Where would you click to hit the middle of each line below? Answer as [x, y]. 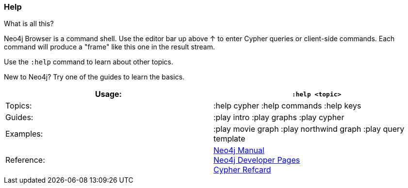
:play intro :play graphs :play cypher [279, 117]
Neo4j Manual [239, 150]
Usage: [108, 94]
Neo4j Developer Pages [257, 160]
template [229, 139]
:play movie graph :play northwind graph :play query [309, 129]
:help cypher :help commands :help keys [287, 106]
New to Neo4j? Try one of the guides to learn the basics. [94, 77]
